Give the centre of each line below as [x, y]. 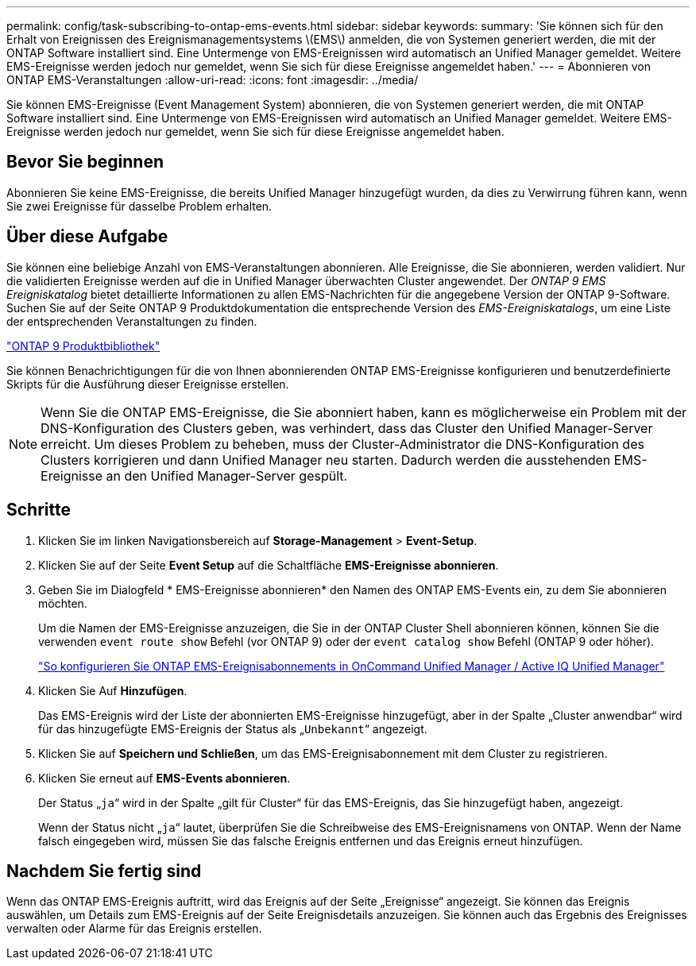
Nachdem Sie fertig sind [104, 871]
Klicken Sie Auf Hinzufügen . [113, 690]
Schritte [39, 510]
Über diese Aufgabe [87, 237]
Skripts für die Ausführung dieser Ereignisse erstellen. [148, 384]
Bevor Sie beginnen [85, 162]
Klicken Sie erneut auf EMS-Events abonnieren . [164, 778]
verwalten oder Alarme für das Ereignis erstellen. [134, 929]
